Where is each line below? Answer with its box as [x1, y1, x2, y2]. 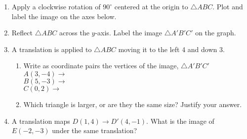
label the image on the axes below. [11, 11, 117, 21]
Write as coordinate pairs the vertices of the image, [23, 60, 179, 71]
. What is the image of [146, 115, 214, 126]
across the [59, 28, 89, 38]
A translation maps [11, 115, 70, 126]
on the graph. [195, 28, 236, 38]
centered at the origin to [114, 1, 188, 11]
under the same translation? [52, 125, 137, 136]
